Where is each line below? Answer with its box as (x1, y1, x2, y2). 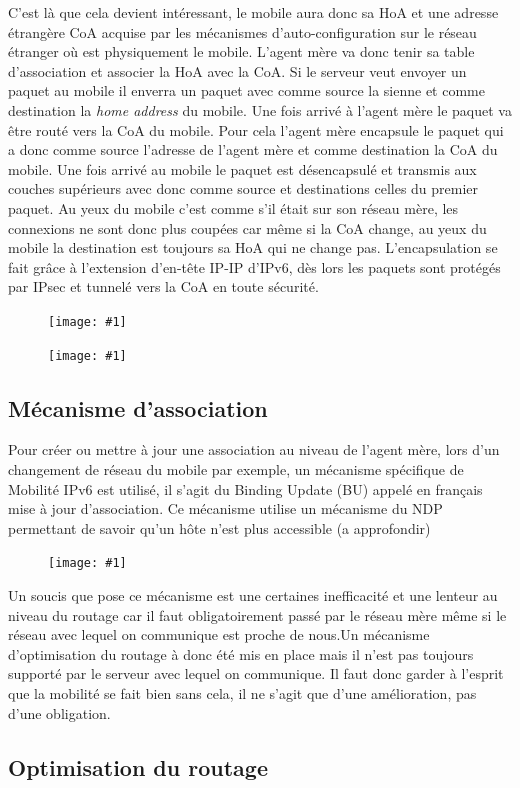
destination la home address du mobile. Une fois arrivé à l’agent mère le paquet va (8, 99, 512, 120)
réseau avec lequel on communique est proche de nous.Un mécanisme (8, 624, 430, 645)
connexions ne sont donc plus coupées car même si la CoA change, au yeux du (8, 217, 487, 238)
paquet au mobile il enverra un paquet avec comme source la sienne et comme (8, 80, 485, 101)
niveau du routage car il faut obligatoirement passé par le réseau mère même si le (8, 604, 507, 625)
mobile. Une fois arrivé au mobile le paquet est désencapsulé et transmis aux (8, 158, 477, 179)
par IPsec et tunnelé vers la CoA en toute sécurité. (8, 276, 319, 297)
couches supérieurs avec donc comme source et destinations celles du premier (8, 178, 479, 199)
